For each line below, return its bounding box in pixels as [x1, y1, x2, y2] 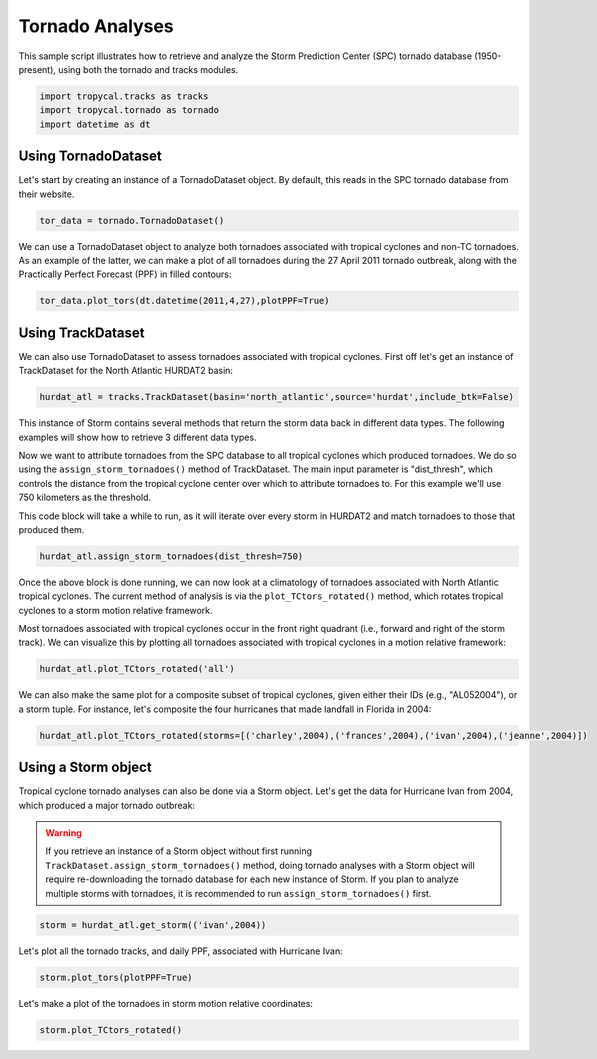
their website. [18, 188, 75, 200]
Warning [45, 827, 82, 839]
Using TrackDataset [18, 324, 145, 341]
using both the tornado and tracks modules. [58, 63, 239, 75]
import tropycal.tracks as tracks [39, 90, 209, 102]
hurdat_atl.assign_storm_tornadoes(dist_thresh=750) [39, 550, 304, 562]
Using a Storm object [18, 759, 152, 776]
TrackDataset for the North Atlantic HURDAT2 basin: [18, 365, 234, 377]
